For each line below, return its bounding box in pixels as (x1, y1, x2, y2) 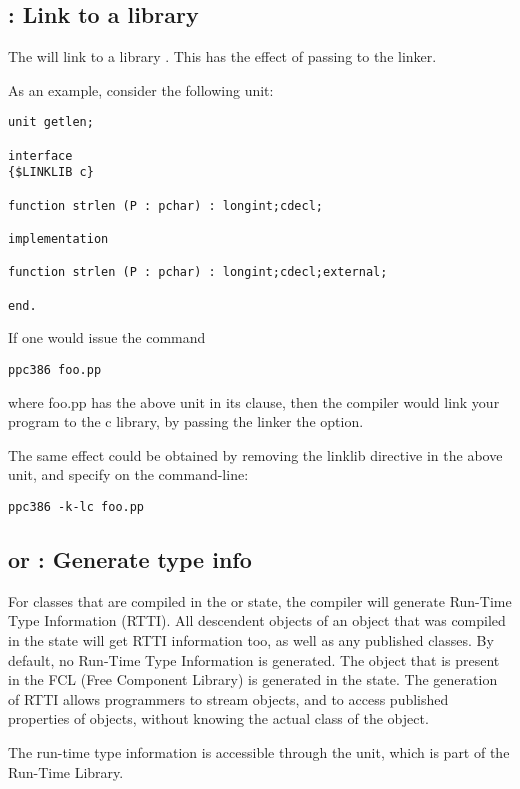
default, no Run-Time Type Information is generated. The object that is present (8, 649, 500, 670)
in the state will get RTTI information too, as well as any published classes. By (8, 629, 494, 650)
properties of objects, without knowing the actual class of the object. (8, 708, 429, 729)
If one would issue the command (8, 327, 206, 348)
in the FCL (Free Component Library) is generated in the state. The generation (8, 669, 498, 690)
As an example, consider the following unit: (8, 79, 274, 100)
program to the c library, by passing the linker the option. (8, 411, 364, 432)
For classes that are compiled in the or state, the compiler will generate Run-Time (8, 590, 512, 611)
